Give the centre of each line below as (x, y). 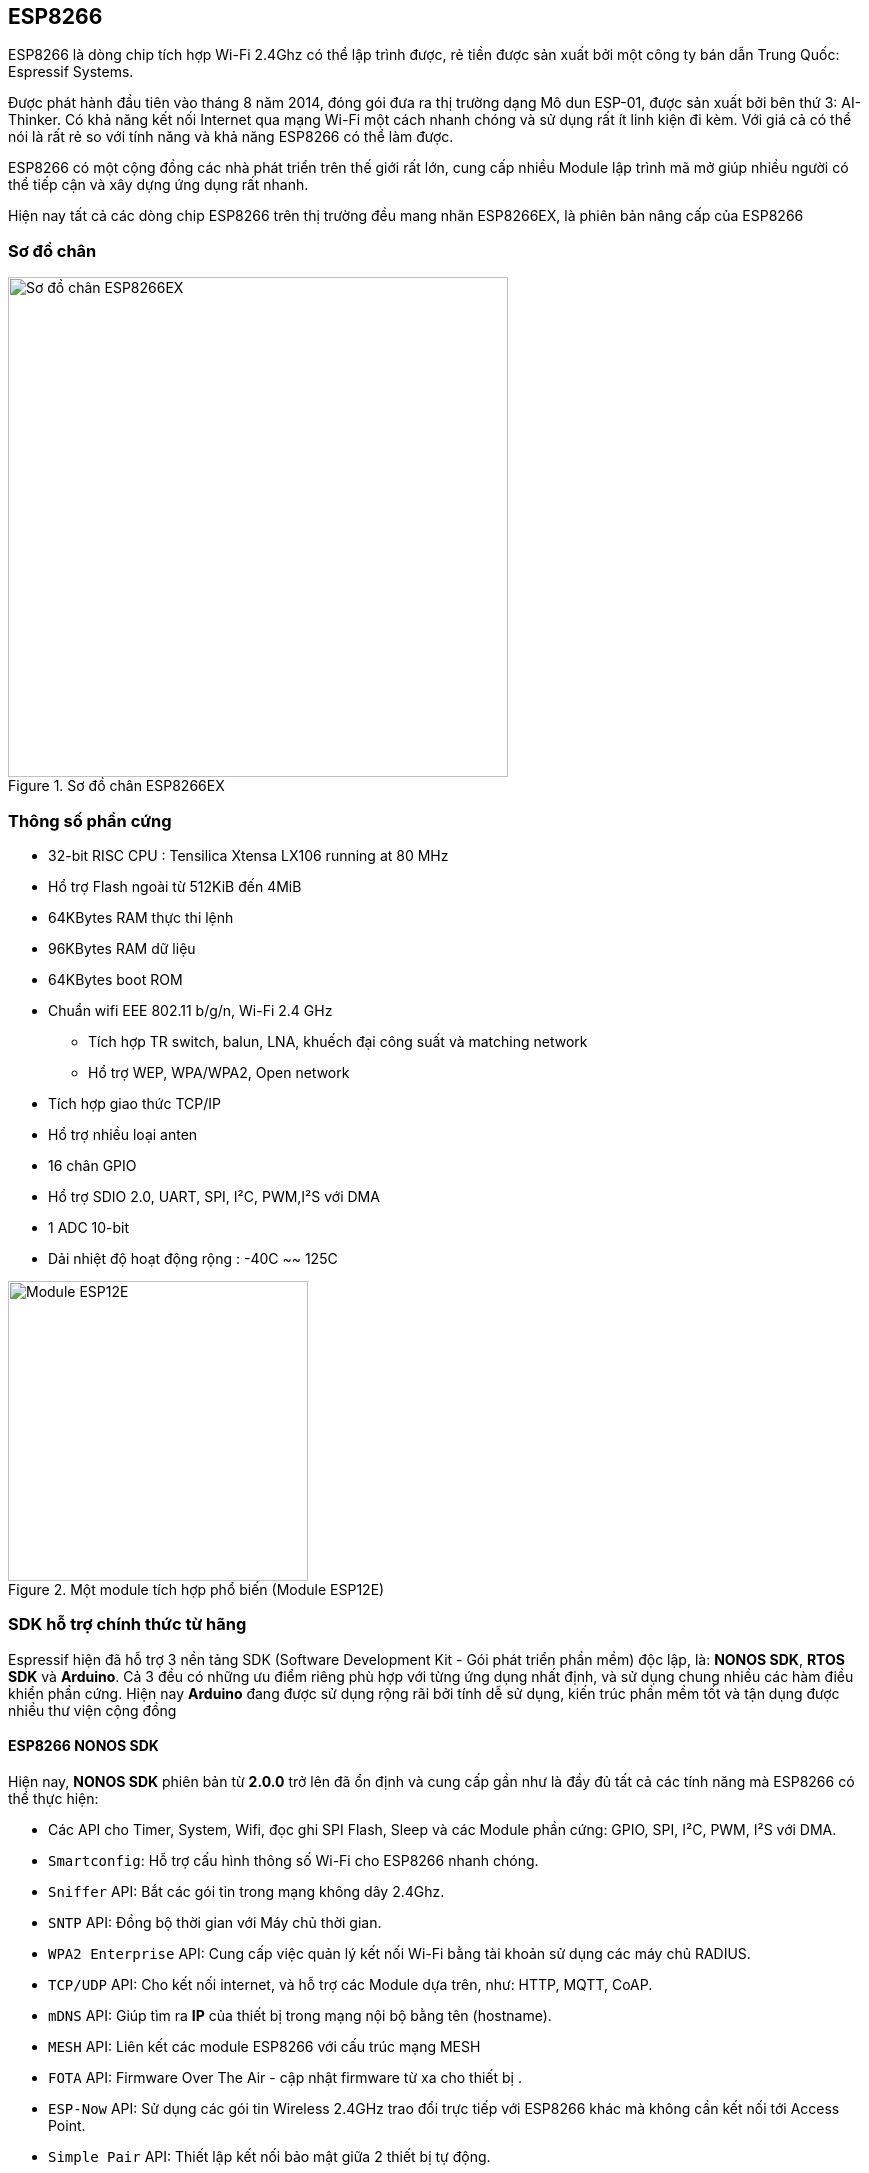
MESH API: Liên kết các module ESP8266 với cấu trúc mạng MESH (264, 2046)
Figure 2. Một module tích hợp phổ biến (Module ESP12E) (196, 1589)
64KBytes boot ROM (115, 979)
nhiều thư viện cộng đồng (92, 1710)
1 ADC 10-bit (89, 1227)
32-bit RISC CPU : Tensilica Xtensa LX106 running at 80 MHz (248, 855)
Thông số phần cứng (90, 820)
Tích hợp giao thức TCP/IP (134, 1103)
